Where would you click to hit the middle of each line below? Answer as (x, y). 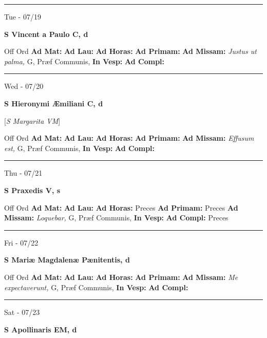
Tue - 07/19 (23, 16)
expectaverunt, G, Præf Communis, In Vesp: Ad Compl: (96, 287)
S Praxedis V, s (32, 190)
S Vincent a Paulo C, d (46, 34)
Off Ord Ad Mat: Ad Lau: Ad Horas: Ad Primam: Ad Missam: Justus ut (130, 51)
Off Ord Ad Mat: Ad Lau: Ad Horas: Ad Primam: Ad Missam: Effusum (129, 138)
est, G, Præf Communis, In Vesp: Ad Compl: (80, 148)
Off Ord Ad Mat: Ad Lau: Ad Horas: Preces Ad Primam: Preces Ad (121, 207)
